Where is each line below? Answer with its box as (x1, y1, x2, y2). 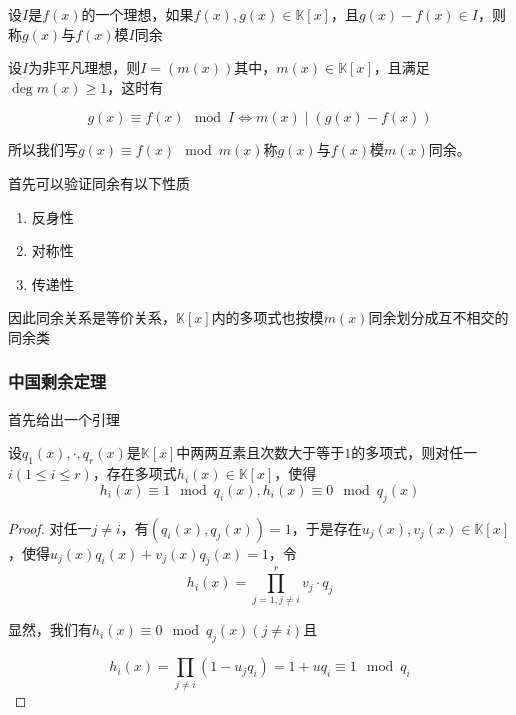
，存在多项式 (92, 463, 177, 484)
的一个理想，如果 (81, 4, 194, 24)
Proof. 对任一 (8, 517, 92, 538)
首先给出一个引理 (8, 408, 120, 429)
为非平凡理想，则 (28, 57, 141, 78)
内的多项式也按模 (211, 307, 324, 328)
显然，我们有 (8, 619, 92, 640)
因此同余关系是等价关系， (8, 307, 176, 328)
